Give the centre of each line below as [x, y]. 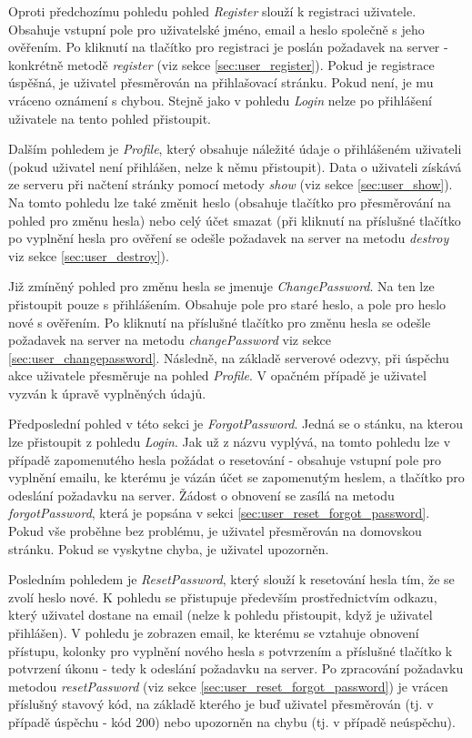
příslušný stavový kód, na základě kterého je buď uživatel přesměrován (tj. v [221, 704]
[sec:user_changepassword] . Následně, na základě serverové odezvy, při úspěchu [229, 357]
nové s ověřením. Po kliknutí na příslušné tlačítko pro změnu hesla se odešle [220, 322]
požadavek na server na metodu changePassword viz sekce [170, 340]
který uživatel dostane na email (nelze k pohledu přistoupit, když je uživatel [221, 615]
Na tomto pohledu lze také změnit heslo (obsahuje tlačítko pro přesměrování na [230, 202]
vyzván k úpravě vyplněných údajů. [107, 393]
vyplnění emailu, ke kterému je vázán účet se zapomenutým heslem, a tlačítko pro [236, 477]
